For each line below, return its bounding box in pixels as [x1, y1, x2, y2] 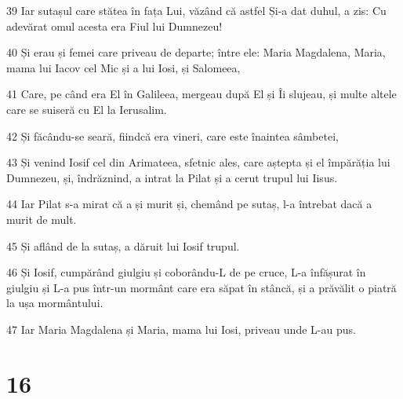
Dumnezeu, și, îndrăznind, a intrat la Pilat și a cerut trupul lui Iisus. [6, 169, 338, 185]
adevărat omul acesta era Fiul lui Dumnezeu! [6, 17, 223, 34]
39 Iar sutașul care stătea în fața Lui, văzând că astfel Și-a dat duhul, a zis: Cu [6, 2, 387, 18]
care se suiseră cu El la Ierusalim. [6, 101, 167, 117]
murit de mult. [6, 210, 77, 227]
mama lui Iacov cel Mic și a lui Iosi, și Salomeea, [6, 59, 241, 75]
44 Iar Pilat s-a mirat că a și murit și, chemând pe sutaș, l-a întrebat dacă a [6, 196, 372, 212]
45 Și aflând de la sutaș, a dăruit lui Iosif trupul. [6, 237, 240, 254]
